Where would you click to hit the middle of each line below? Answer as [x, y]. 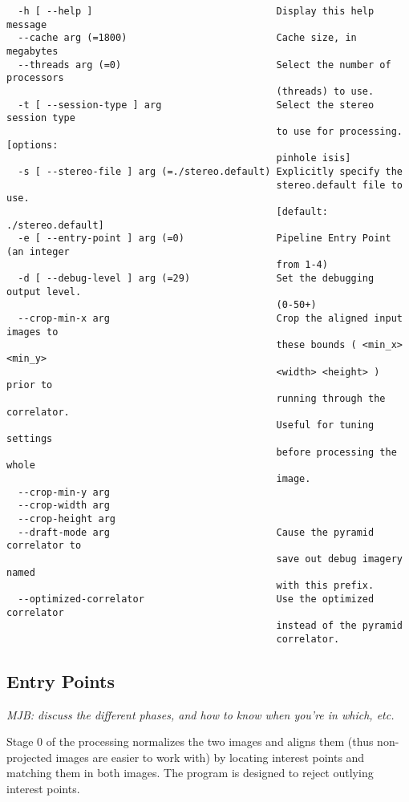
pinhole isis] [314, 158]
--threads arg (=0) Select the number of [204, 65]
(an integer [38, 251]
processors [35, 78]
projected [29, 757]
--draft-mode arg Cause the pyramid [196, 532]
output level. [44, 292]
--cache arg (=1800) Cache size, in [187, 38]
